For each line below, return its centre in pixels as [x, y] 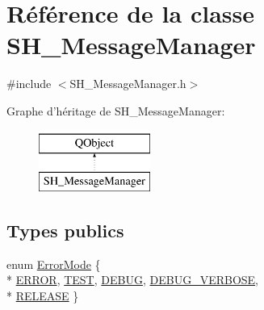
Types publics [65, 230]
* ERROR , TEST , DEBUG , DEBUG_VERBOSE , [132, 280]
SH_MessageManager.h [128, 84]
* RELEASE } [43, 296]
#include [29, 84]
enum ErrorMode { [54, 264]
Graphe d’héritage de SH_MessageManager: [116, 110]
